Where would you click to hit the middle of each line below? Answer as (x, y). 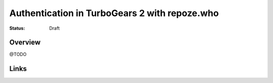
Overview (25, 43)
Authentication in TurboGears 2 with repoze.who (114, 13)
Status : (17, 28)
